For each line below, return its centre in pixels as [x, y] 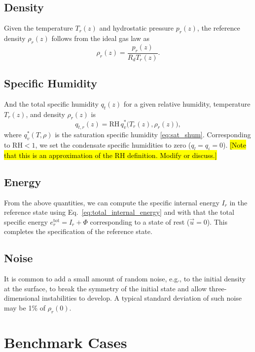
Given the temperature [38, 28]
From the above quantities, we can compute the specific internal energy [112, 202]
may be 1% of [25, 308]
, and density [45, 114]
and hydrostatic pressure [136, 28]
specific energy [26, 221]
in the [238, 202]
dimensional [22, 298]
